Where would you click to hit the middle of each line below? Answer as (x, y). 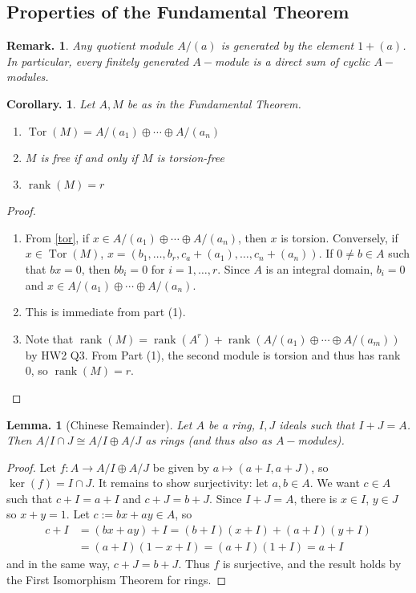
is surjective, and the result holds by (312, 564)
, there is (315, 498)
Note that (49, 338)
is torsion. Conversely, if (339, 237)
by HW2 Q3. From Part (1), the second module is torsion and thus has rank (213, 354)
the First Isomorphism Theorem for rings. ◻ (117, 579)
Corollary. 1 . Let (51, 103)
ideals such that (317, 424)
